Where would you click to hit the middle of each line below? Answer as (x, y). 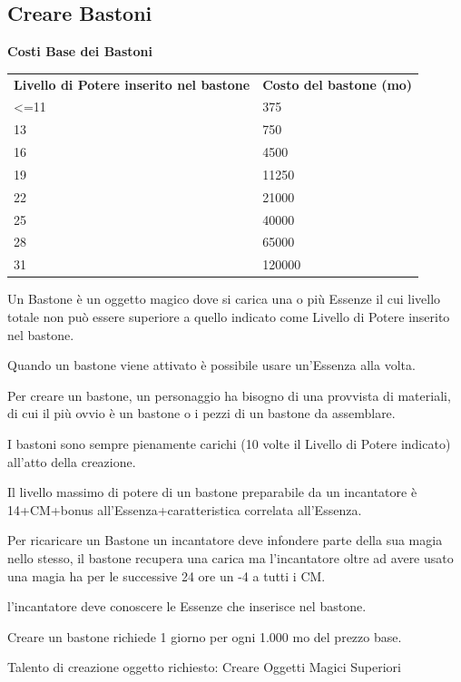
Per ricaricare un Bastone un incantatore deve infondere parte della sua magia (225, 540)
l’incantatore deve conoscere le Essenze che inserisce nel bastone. (187, 606)
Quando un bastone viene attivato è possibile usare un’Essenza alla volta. (211, 365)
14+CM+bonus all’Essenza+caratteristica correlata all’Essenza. (185, 509)
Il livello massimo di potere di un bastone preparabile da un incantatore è (212, 492)
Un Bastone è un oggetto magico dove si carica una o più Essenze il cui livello (224, 299)
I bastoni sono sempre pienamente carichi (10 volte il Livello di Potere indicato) (229, 443)
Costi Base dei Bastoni (80, 51)
